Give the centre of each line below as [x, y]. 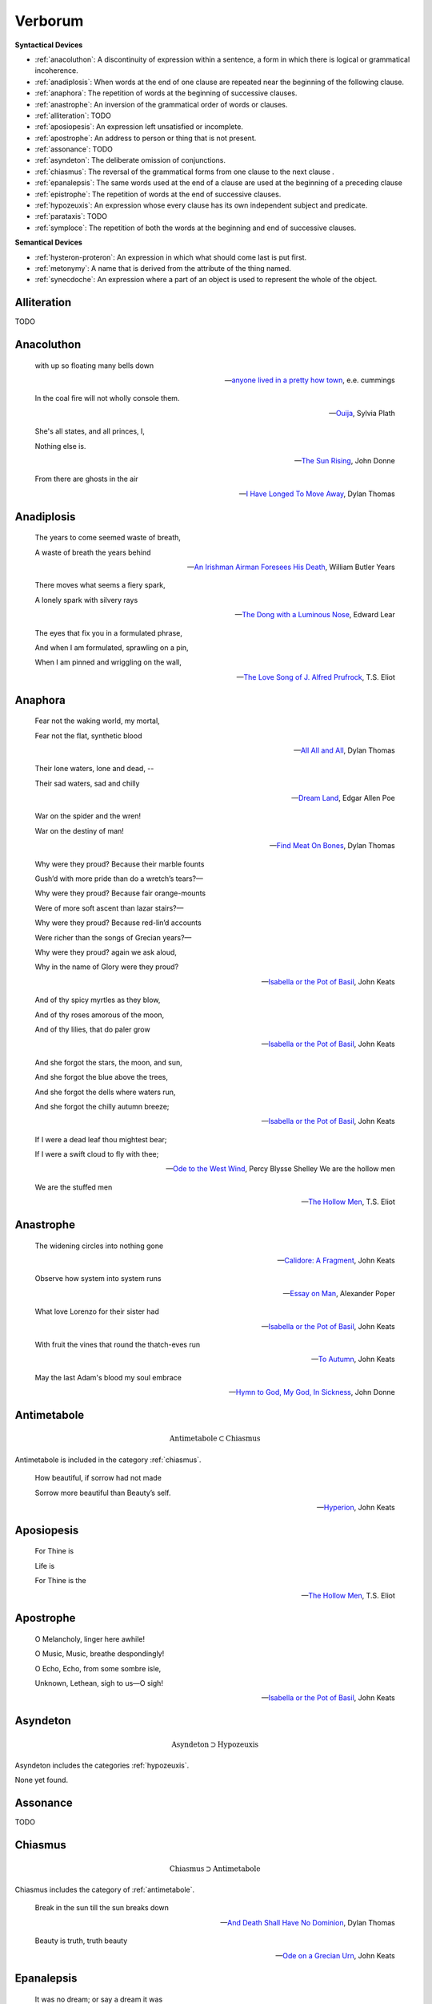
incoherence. [57, 71]
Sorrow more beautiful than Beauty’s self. [103, 1493]
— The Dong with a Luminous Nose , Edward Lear [315, 615]
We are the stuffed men [74, 1187]
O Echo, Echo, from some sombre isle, [98, 1668]
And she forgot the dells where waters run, [105, 1092]
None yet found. [41, 1780]
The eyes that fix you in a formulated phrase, [109, 632]
